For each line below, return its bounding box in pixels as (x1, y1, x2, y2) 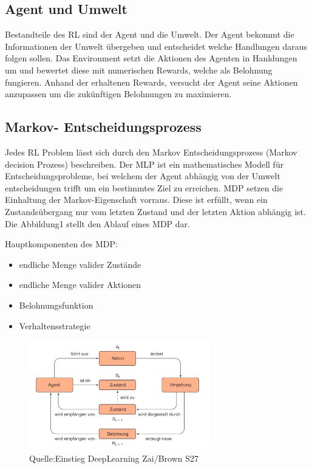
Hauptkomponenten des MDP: (5, 238, 118, 250)
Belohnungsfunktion (19, 298, 93, 311)
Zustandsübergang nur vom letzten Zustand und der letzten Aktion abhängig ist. (5, 205, 306, 217)
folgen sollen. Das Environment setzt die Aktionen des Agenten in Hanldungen (5, 52, 297, 64)
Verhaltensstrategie (19, 319, 90, 332)
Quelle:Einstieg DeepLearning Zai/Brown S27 (29, 451, 199, 464)
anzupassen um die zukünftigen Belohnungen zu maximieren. (5, 87, 232, 100)
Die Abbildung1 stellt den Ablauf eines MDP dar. (5, 217, 190, 230)
